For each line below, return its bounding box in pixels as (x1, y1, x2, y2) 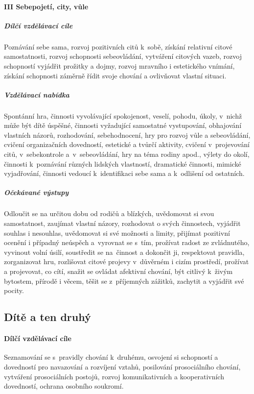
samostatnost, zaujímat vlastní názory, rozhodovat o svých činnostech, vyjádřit (4, 218, 241, 228)
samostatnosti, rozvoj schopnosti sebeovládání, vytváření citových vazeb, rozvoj (4, 51, 242, 61)
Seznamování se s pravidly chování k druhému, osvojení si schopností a (4, 352, 218, 362)
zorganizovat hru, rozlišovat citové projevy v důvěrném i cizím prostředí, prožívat (4, 256, 249, 267)
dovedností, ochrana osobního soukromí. (4, 381, 124, 391)
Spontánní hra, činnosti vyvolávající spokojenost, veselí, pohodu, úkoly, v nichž (4, 110, 242, 121)
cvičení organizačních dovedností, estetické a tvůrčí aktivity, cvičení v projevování (4, 139, 250, 149)
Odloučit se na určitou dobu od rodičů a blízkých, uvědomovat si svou (4, 208, 214, 219)
